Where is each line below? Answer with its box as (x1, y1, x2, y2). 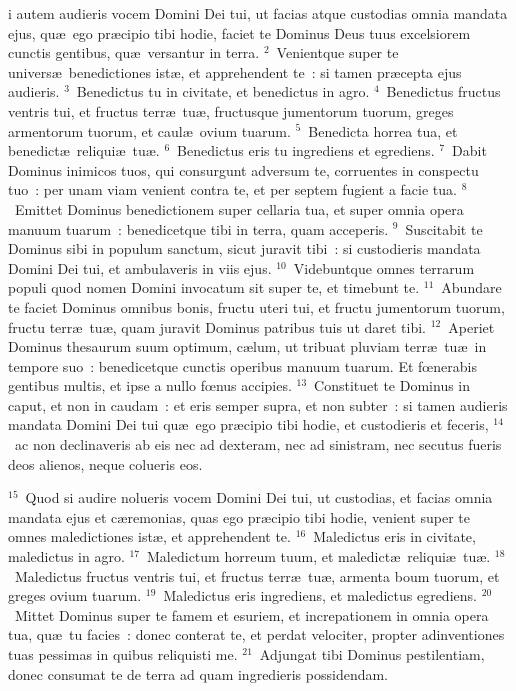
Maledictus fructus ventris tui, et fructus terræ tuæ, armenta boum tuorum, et (14, 565, 500, 586)
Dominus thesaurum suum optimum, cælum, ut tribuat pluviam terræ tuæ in (8, 336, 487, 357)
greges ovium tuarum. (8, 585, 142, 606)
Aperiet (448, 316, 495, 337)
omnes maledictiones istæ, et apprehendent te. (8, 526, 291, 547)
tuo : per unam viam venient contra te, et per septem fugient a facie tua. (8, 179, 457, 200)
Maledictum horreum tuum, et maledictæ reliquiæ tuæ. (147, 546, 491, 567)
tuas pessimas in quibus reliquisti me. (8, 644, 238, 664)
